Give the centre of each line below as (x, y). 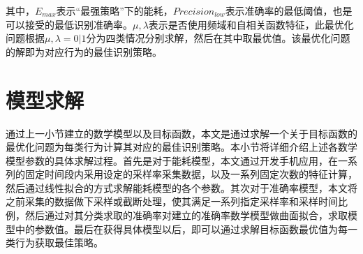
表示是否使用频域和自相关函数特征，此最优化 (251, 24)
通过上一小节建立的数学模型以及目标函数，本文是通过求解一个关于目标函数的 (181, 133)
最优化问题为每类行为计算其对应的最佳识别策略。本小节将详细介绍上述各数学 (181, 147)
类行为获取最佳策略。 (54, 242)
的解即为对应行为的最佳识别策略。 (84, 51)
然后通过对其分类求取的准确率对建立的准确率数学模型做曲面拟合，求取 (186, 215)
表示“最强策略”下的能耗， (114, 10)
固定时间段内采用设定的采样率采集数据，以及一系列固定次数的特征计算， (191, 174)
